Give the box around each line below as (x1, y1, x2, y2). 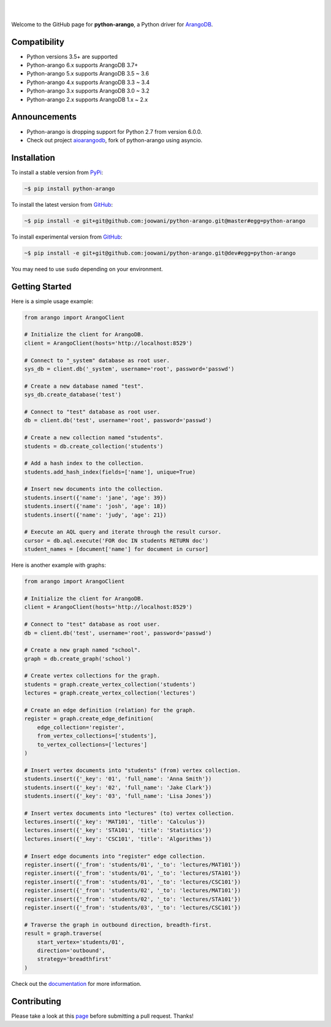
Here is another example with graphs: (11, 561, 107, 569)
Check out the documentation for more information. (11, 980, 142, 987)
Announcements (11, 112, 77, 122)
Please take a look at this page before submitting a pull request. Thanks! (11, 1012, 194, 1020)
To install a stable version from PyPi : (11, 169, 104, 176)
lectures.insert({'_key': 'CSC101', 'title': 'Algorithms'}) (24, 835, 212, 842)
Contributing (11, 996, 61, 1006)
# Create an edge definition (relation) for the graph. (24, 707, 196, 714)
